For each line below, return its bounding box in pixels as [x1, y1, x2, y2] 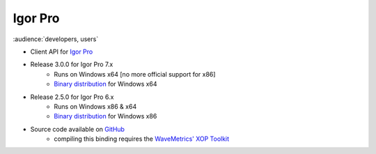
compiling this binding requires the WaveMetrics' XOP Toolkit [54, 134, 230, 143]
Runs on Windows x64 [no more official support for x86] [54, 70, 216, 78]
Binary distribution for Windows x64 [54, 80, 157, 88]
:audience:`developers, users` [13, 35, 99, 43]
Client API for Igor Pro [30, 47, 93, 56]
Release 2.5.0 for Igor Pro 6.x [30, 93, 114, 101]
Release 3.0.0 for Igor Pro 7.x [30, 60, 113, 69]
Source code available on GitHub [30, 125, 125, 133]
